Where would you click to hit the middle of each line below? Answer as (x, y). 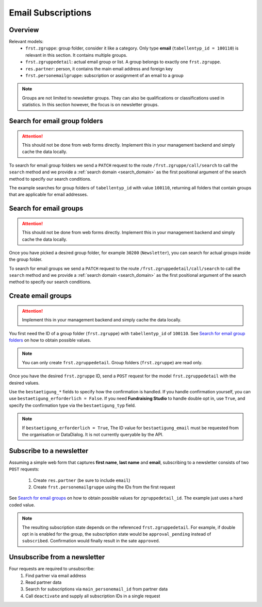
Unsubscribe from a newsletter (57, 557)
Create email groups (40, 296)
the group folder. (26, 259)
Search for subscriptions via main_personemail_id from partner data (97, 589)
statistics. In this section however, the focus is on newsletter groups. (90, 105)
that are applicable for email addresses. (49, 195)
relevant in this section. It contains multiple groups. (76, 55)
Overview (24, 30)
